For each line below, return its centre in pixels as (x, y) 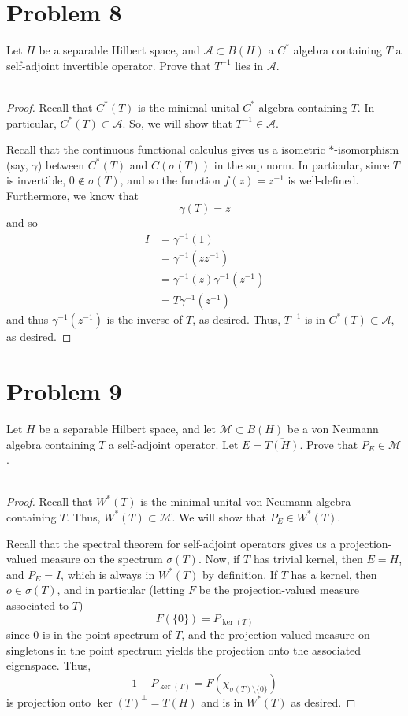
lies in (249, 65)
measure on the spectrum (102, 559)
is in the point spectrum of (107, 634)
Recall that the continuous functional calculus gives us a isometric (166, 149)
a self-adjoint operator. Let (173, 444)
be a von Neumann (333, 428)
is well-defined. (323, 180)
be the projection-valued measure (279, 590)
